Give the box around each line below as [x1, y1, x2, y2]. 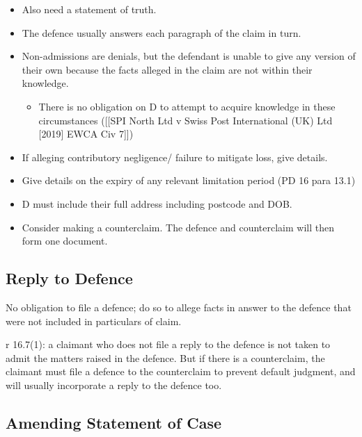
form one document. [22, 233, 108, 248]
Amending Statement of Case [6, 411, 222, 433]
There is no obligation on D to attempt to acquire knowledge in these [38, 99, 336, 113]
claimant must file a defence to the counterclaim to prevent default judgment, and [6, 364, 356, 379]
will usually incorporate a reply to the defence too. [6, 377, 222, 392]
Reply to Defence [6, 267, 133, 289]
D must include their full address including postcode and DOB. [22, 196, 292, 211]
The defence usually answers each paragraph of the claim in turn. [22, 25, 301, 40]
